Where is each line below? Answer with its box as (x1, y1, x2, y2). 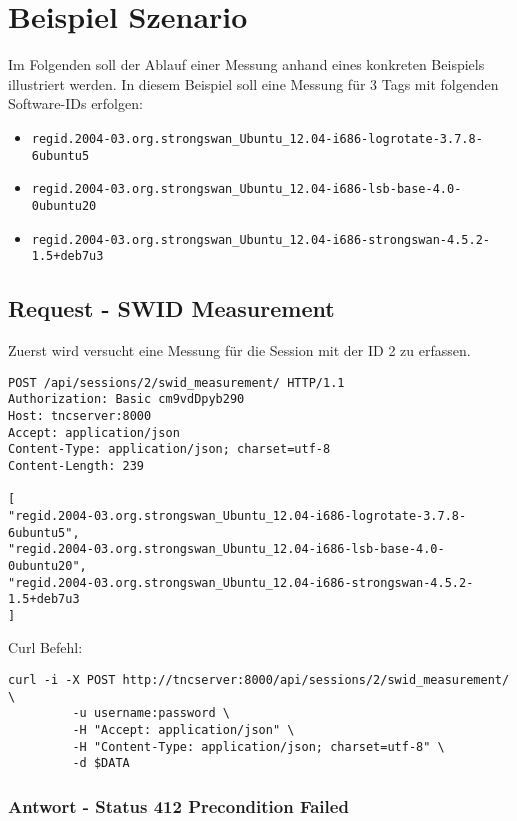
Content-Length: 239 (8, 458, 145, 473)
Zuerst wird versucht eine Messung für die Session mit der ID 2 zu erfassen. (8, 340, 471, 361)
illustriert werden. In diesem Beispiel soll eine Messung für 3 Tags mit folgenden (8, 73, 499, 94)
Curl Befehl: (8, 637, 83, 658)
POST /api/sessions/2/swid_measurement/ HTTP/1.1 (8, 375, 345, 390)
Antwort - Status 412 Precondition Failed (8, 793, 349, 818)
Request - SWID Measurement (8, 293, 335, 324)
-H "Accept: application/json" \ (72, 723, 295, 738)
